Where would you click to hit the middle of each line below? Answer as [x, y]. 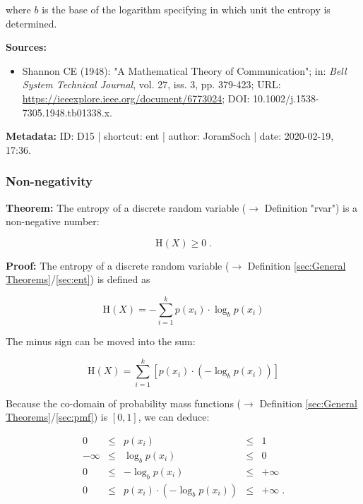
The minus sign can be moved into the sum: [101, 341]
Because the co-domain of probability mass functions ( [124, 403]
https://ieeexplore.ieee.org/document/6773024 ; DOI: [136, 98]
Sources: [26, 47]
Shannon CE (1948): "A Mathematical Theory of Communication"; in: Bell [184, 70]
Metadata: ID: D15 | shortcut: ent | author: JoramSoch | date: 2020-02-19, [170, 136]
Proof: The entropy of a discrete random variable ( [118, 265]
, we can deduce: [174, 417]
